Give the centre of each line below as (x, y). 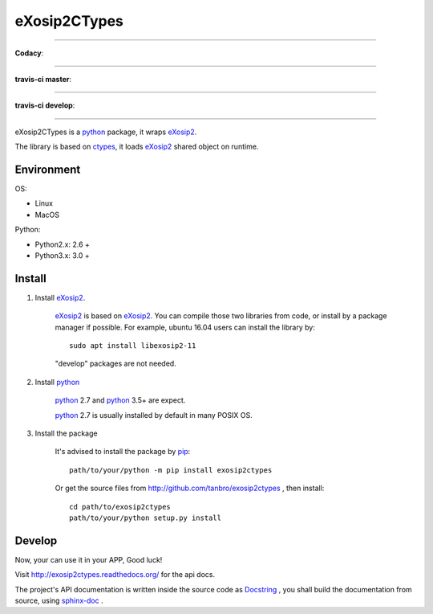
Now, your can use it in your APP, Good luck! (89, 559)
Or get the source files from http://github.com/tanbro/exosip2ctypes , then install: (190, 488)
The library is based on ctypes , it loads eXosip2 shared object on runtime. (137, 147)
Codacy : (29, 53)
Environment (48, 169)
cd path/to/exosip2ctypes (120, 507)
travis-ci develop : (45, 105)
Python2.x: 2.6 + (62, 244)
